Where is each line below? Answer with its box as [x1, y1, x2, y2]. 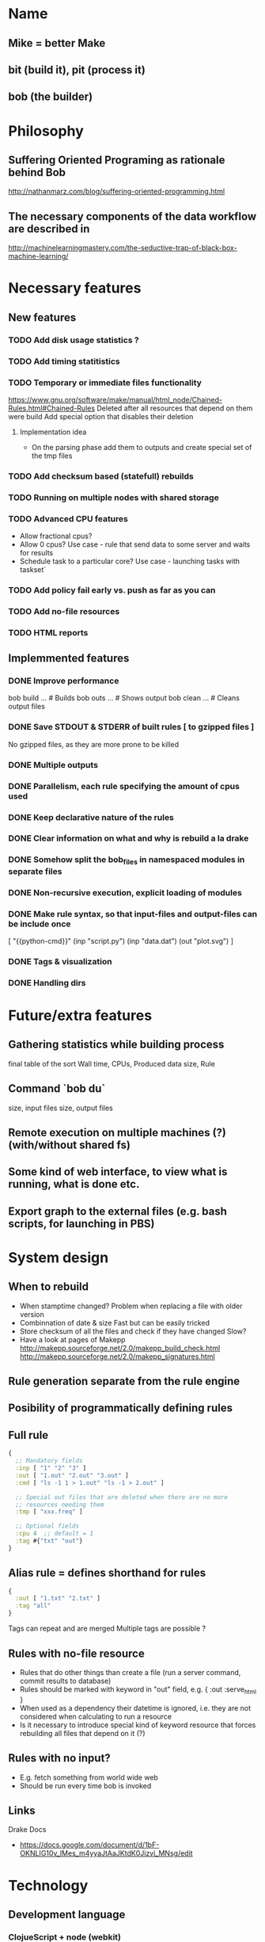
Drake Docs [8, 1825, 47, 1834]
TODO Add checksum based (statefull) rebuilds [8, 471, 194, 482]
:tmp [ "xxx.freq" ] [15, 1508, 83, 1516]
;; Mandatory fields [15, 1457, 83, 1465]
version [19, 1309, 45, 1319]
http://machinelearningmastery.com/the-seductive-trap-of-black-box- [8, 243, 237, 253]
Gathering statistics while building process [8, 1038, 225, 1051]
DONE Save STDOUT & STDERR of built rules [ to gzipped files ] [8, 722, 255, 733]
